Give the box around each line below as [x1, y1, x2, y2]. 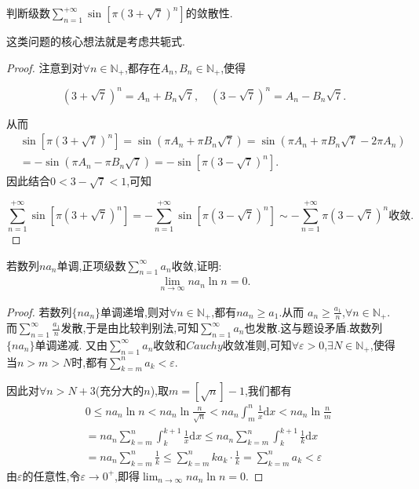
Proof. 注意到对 [6, 59, 83, 75]
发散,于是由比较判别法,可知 [60, 319, 199, 336]
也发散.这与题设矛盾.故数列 [244, 319, 383, 336]
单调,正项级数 [56, 257, 126, 273]
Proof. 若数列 [6, 303, 72, 319]
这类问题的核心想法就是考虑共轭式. [6, 33, 185, 49]
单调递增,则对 [100, 303, 169, 319]
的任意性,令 [22, 467, 81, 484]
